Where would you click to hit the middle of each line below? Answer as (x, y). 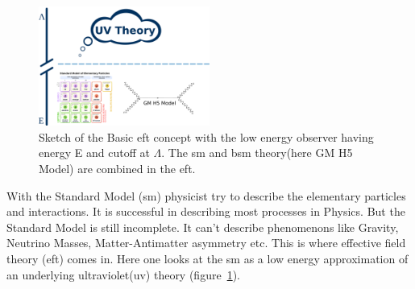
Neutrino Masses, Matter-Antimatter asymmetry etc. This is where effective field (206, 243)
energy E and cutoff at (94, 153)
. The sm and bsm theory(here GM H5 (257, 153)
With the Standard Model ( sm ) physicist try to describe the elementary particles (206, 195)
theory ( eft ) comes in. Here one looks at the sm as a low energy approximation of (207, 258)
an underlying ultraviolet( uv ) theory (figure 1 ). (123, 274)
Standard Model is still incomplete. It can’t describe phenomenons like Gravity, (203, 227)
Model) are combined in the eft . (117, 169)
